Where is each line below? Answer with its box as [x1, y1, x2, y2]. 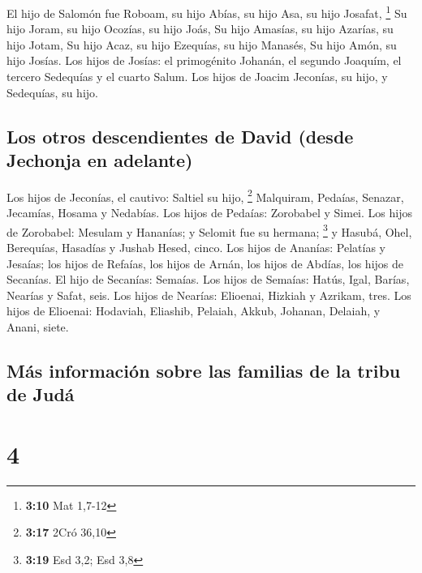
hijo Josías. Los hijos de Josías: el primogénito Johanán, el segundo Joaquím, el [6, 52, 402, 69]
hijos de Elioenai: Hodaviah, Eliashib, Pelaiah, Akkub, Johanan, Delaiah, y [6, 302, 381, 319]
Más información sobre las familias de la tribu [6, 357, 401, 383]
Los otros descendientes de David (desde [6, 123, 354, 148]
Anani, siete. [6, 318, 69, 335]
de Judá [6, 382, 75, 407]
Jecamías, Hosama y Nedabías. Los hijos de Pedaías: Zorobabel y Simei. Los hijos [6, 204, 412, 221]
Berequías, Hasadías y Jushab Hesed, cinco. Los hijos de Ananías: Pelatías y [6, 238, 385, 255]
